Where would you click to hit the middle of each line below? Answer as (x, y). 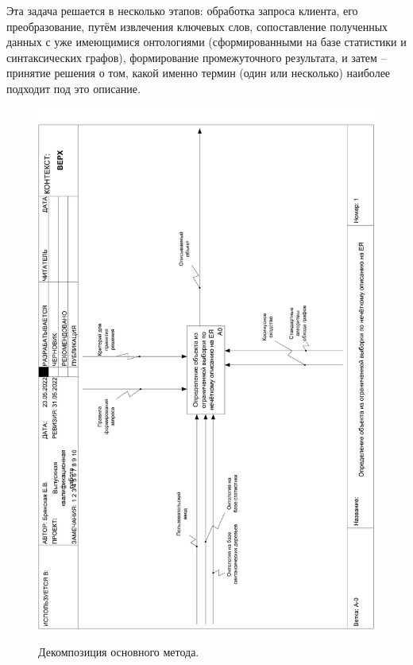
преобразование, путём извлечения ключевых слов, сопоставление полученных (197, 26)
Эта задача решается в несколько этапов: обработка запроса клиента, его (182, 10)
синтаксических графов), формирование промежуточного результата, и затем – (197, 57)
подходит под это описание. (73, 88)
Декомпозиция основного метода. (119, 651)
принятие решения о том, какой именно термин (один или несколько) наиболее (199, 73)
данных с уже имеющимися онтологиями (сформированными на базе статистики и (206, 42)
